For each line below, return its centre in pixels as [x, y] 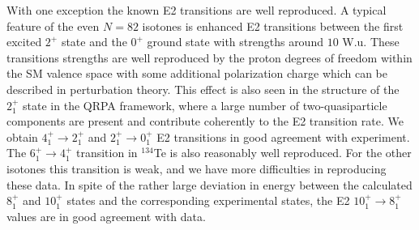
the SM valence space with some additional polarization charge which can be [197, 73]
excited [24, 42]
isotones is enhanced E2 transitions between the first [273, 26]
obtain [22, 136]
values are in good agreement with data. [106, 216]
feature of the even [53, 26]
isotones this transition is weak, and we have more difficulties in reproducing [197, 168]
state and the [94, 42]
